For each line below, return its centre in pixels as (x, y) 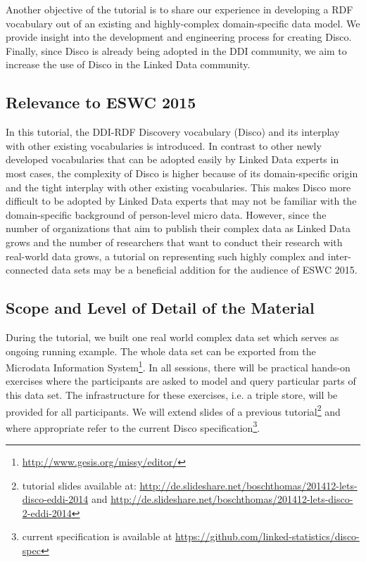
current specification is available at (97, 536)
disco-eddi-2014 (55, 499)
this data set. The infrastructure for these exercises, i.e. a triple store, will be (172, 394)
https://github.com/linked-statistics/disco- (267, 536)
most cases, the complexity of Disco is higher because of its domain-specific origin (182, 173)
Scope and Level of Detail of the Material (160, 308)
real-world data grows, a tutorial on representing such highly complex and (165, 256)
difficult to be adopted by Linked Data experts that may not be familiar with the (181, 201)
